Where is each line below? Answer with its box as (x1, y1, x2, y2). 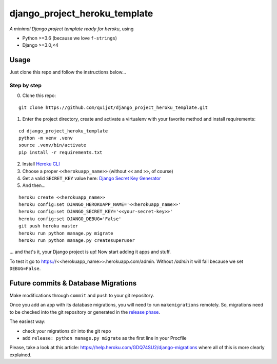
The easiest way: (9, 318, 46, 324)
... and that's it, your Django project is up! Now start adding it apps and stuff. (9, 249, 171, 255)
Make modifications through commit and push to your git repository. (9, 293, 154, 299)
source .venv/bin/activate (18, 142, 87, 148)
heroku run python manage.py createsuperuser (18, 238, 135, 243)
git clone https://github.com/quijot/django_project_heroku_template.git (18, 104, 208, 110)
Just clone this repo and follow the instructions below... (9, 69, 127, 75)
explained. (9, 352, 32, 358)
